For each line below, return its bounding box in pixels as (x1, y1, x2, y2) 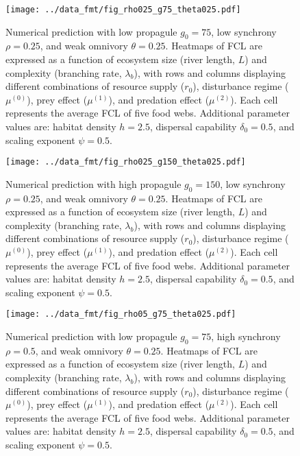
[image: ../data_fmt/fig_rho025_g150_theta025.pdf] (5, 157, 246, 167)
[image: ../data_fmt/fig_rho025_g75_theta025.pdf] (5, 5, 241, 14)
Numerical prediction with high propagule (5, 176, 182, 191)
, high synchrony (211, 329, 281, 344)
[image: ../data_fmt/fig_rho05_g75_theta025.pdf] (5, 309, 236, 320)
